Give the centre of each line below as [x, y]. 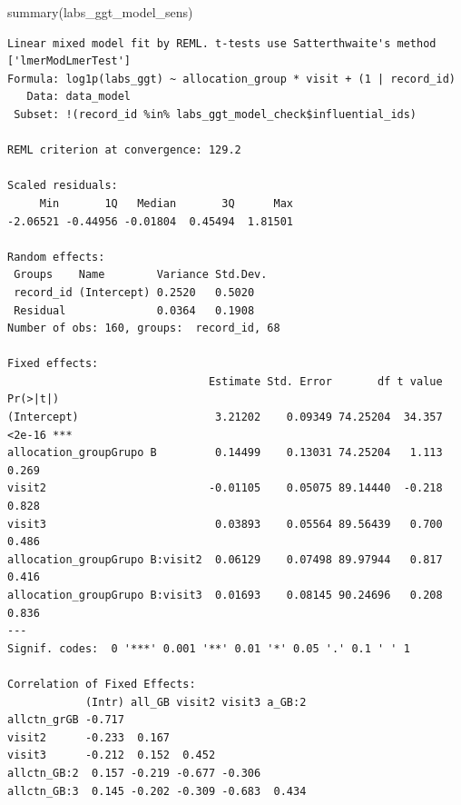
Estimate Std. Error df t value [325, 381]
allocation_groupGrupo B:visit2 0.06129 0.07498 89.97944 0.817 [225, 559]
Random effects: [56, 257]
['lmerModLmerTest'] [69, 61]
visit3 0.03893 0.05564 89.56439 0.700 [225, 524]
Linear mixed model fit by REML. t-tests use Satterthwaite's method [222, 43]
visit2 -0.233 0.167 [88, 737]
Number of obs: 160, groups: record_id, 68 [144, 328]
